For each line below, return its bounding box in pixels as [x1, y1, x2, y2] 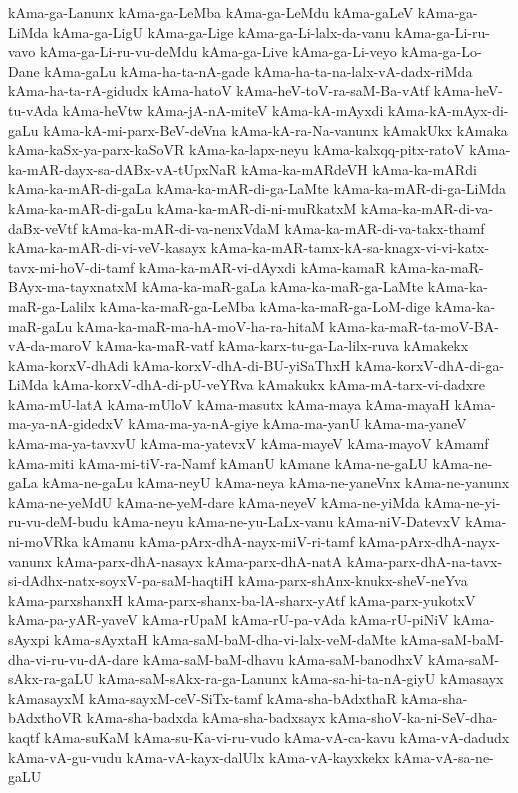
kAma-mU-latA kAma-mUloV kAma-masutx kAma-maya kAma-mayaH [8, 393, 450, 414]
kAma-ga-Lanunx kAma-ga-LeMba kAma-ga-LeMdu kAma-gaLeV [8, 2, 414, 22]
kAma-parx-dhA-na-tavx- [346, 550, 503, 571]
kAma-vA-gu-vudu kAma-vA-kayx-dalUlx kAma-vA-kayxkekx [8, 746, 390, 767]
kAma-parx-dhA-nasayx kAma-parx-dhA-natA [56, 550, 343, 571]
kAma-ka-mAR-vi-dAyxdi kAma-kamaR [139, 256, 386, 277]
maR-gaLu [8, 315, 73, 336]
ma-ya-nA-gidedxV [8, 413, 124, 434]
